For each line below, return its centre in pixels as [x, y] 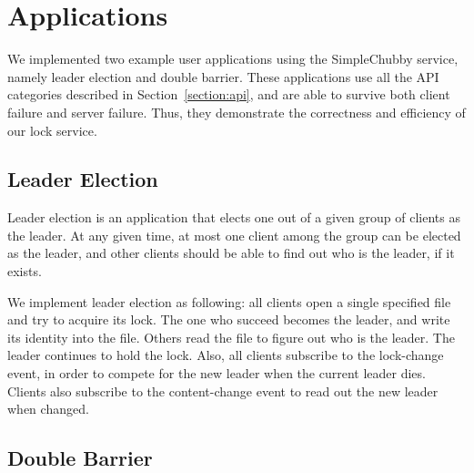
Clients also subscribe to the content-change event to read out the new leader [223, 391]
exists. [25, 271]
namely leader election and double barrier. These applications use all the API [223, 76]
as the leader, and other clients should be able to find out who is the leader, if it [231, 253]
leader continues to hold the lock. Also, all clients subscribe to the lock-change [226, 355]
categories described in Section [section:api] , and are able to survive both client [229, 94]
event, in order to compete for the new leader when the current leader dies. [217, 373]
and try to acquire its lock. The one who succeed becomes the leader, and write [229, 319]
